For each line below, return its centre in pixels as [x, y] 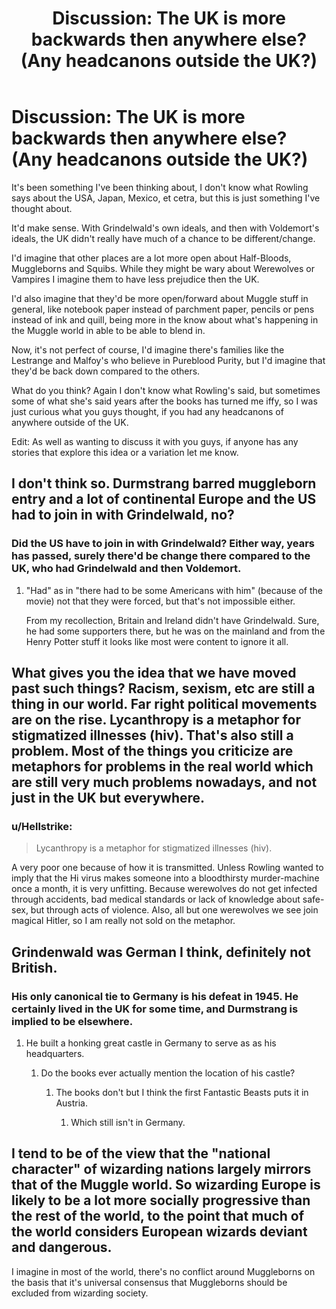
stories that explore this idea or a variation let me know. [125, 452]
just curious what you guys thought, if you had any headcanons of [147, 411]
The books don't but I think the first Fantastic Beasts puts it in [182, 1092]
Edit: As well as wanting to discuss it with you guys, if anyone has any [155, 441]
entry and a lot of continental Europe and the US [164, 499]
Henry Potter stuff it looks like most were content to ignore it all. [157, 641]
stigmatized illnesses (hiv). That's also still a [152, 735]
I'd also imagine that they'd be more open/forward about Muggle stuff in [160, 298]
